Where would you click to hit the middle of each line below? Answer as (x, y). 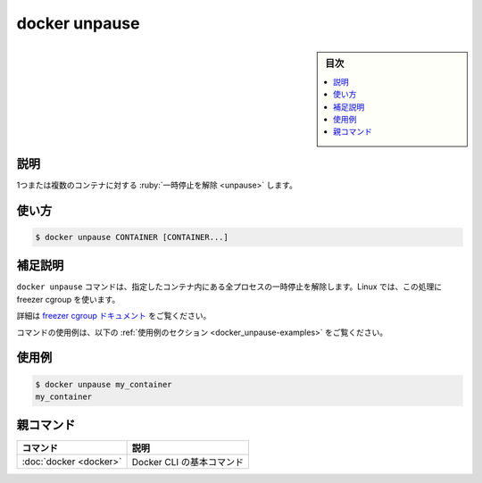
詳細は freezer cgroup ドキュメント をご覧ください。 (114, 316)
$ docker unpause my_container (104, 384)
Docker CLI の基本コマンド (188, 462)
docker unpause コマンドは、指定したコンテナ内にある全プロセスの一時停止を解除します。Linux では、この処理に (229, 287)
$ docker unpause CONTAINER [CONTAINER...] (132, 237)
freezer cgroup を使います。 (68, 299)
